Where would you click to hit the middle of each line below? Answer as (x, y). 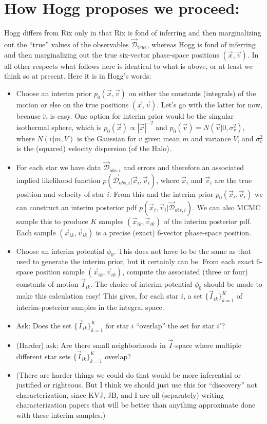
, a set (193, 296)
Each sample (36, 232)
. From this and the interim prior (161, 193)
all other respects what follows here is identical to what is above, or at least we (128, 66)
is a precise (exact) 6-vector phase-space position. (174, 232)
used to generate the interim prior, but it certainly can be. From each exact (135, 261)
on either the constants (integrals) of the (192, 93)
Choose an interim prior (54, 93)
